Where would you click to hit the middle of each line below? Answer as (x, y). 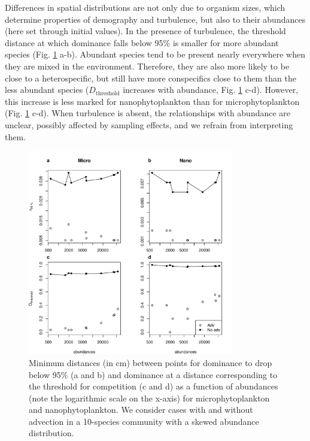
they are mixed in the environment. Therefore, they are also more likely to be (147, 66)
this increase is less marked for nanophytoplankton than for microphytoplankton (152, 101)
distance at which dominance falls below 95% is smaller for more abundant (142, 42)
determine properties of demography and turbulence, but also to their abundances (155, 19)
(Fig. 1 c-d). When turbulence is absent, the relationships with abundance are (148, 113)
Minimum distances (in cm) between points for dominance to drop (151, 362)
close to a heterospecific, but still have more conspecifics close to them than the (151, 78)
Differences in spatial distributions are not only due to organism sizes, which (145, 7)
